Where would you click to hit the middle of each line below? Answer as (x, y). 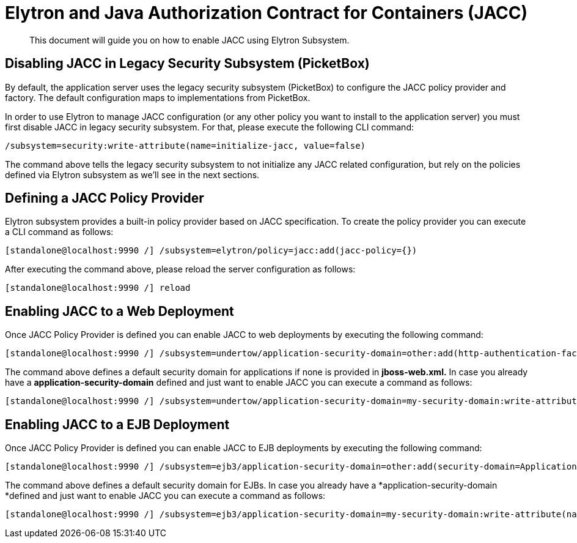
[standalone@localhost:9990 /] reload (98, 288)
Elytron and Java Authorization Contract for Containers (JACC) (266, 13)
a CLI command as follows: (59, 232)
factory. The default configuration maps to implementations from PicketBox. (158, 97)
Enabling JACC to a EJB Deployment (117, 424)
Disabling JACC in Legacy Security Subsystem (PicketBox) (187, 64)
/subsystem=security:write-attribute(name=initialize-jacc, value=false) (186, 145)
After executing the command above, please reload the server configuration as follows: (180, 269)
